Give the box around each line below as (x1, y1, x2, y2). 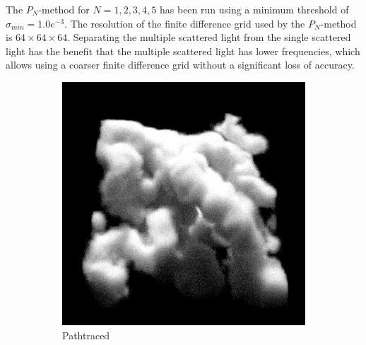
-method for (38, 2, 90, 16)
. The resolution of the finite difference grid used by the (64, 16, 305, 30)
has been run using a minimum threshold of (159, 2, 349, 16)
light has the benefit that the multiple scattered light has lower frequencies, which (6, 43, 360, 58)
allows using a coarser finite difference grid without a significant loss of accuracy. (6, 57, 355, 72)
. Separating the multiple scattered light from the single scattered (67, 30, 351, 45)
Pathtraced (62, 327, 110, 342)
